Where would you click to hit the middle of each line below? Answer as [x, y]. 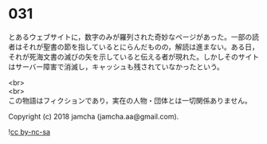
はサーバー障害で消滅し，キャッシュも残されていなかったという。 [116, 66]
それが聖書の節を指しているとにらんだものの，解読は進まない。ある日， [140, 47]
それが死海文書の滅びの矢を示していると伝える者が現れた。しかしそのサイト [134, 56]
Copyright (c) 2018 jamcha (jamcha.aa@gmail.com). [94, 116]
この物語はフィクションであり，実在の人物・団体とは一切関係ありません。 [130, 100]
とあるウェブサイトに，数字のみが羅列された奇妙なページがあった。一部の [130, 37]
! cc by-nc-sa [29, 131]
